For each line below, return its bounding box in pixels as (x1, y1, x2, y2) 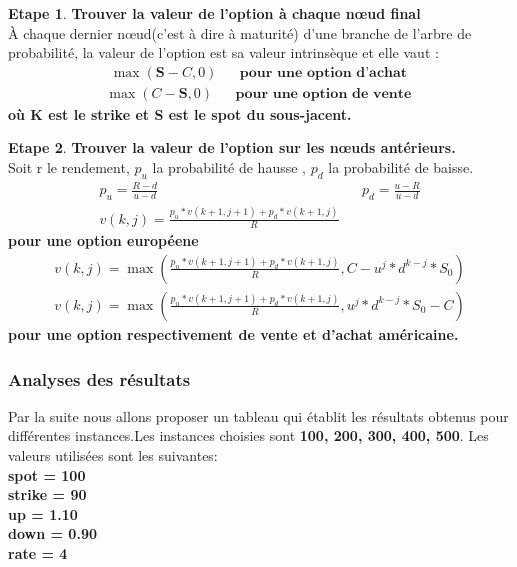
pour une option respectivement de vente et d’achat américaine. (8, 324, 459, 344)
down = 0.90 (8, 523, 97, 544)
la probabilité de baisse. (328, 157, 474, 178)
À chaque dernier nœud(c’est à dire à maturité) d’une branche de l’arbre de (8, 22, 472, 43)
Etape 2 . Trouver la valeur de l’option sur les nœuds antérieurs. (8, 137, 456, 158)
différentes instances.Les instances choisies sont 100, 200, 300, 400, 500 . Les (8, 425, 489, 446)
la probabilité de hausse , (152, 157, 306, 178)
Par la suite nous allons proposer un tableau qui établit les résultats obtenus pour (8, 405, 509, 426)
